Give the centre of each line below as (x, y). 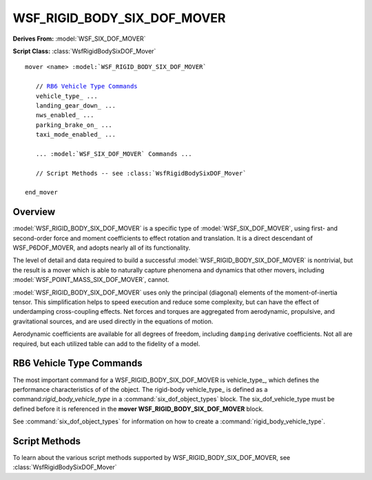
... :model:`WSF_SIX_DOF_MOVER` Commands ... (114, 154)
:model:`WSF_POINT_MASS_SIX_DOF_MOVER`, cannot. (91, 280)
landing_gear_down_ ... (76, 106)
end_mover (41, 192)
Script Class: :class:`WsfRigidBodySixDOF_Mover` (84, 51)
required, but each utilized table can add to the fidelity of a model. (106, 343)
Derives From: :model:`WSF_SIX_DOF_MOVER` (79, 39)
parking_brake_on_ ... (74, 125)
